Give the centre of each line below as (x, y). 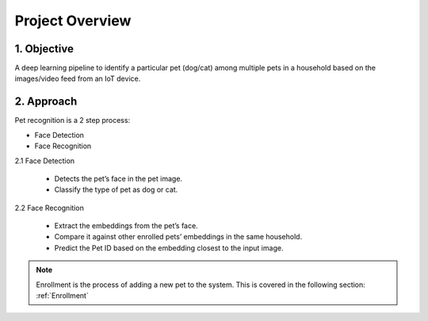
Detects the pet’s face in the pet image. (118, 178)
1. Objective (44, 49)
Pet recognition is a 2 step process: (73, 120)
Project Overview (73, 21)
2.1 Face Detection (45, 160)
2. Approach (46, 102)
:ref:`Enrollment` (62, 296)
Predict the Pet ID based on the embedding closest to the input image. (169, 248)
